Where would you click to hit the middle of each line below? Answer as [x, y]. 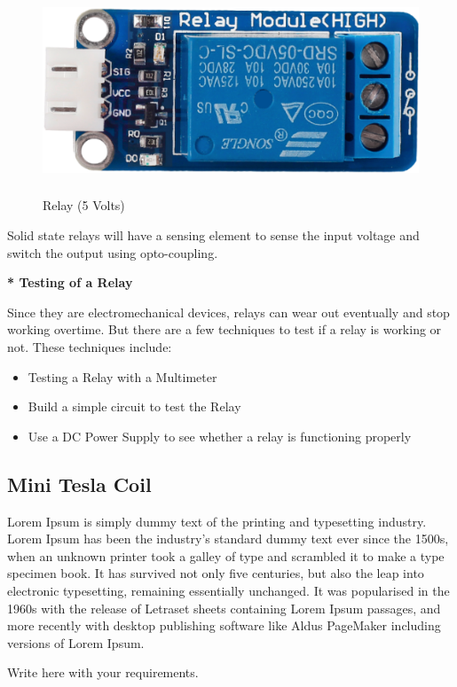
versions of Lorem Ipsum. [76, 642]
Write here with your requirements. [103, 672]
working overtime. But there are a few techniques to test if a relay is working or [225, 329]
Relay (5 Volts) [84, 205]
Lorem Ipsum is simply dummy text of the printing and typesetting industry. [217, 521]
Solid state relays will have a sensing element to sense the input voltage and [213, 235]
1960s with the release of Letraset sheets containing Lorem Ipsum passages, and [224, 608]
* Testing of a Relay [70, 282]
